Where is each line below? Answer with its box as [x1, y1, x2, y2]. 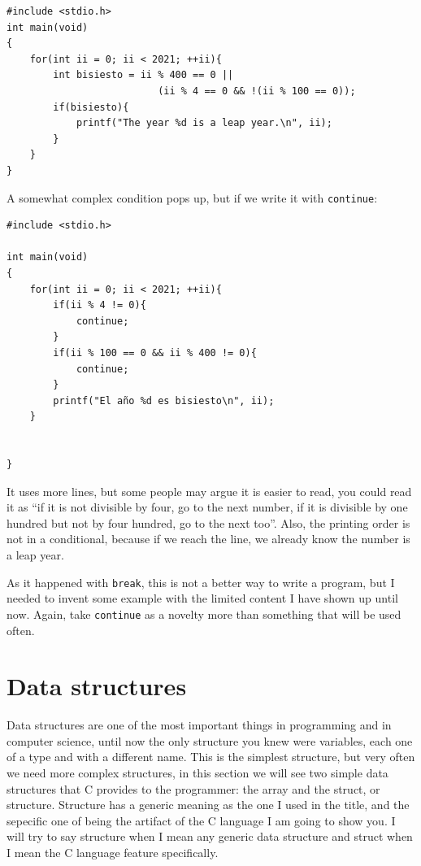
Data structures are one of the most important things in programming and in [7, 716, 392, 733]
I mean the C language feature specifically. [7, 844, 219, 861]
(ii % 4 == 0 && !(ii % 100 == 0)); [158, 85, 356, 97]
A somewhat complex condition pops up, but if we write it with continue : [7, 189, 378, 206]
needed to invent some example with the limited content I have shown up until [7, 590, 398, 607]
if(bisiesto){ [53, 101, 129, 113]
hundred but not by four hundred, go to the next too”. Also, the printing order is [7, 514, 410, 531]
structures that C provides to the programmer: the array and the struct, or [7, 780, 380, 797]
